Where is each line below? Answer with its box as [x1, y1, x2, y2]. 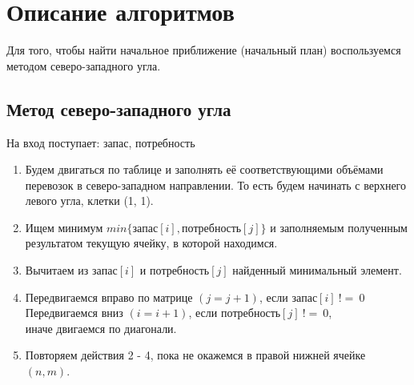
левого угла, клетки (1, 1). [25, 192, 154, 209]
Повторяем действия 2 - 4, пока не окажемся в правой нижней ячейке [25, 347, 366, 363]
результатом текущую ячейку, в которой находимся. [25, 235, 278, 251]
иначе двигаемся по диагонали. [25, 319, 177, 336]
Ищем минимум [25, 219, 103, 235]
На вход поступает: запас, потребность [6, 134, 195, 150]
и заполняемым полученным [270, 219, 408, 235]
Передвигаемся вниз [25, 304, 123, 321]
